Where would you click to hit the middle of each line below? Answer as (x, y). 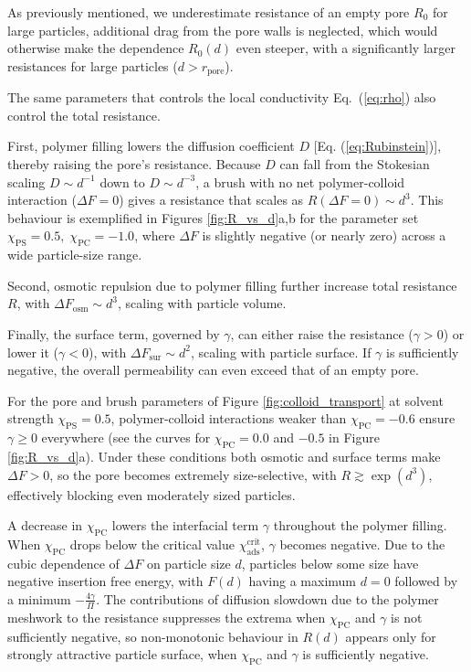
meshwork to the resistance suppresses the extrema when (167, 617)
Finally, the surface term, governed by (114, 333)
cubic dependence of (63, 563)
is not (407, 617)
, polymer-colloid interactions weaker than (229, 418)
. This (427, 200)
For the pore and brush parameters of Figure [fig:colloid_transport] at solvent (225, 400)
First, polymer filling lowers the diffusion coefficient (151, 146)
